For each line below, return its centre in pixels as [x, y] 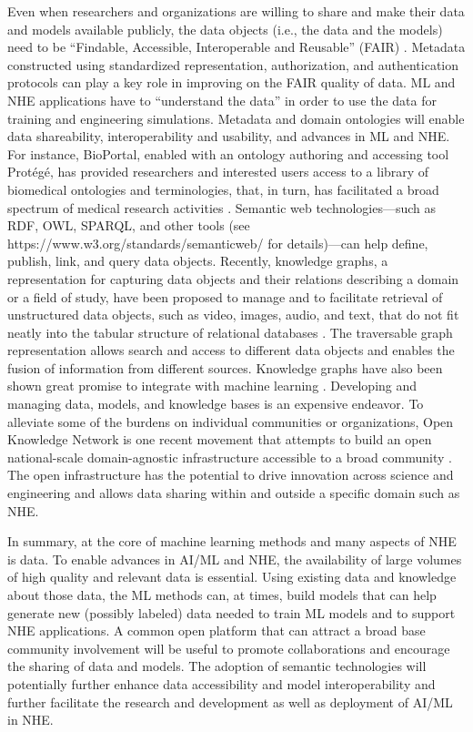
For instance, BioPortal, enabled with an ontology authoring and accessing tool [228, 153]
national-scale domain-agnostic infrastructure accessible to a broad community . [230, 457]
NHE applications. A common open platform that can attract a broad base [216, 630]
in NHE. [30, 720]
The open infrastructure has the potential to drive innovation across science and [231, 475]
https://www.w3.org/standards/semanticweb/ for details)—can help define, [218, 243]
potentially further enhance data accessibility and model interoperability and [221, 683]
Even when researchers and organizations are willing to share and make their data [236, 11]
